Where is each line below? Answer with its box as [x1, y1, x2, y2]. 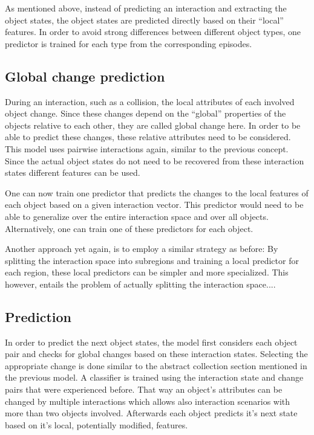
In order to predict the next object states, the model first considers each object [5, 335, 298, 348]
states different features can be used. [5, 166, 140, 179]
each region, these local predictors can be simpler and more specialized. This [5, 266, 289, 279]
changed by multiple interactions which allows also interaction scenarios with [5, 395, 290, 407]
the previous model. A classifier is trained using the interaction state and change [5, 371, 304, 384]
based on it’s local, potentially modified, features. [5, 418, 188, 431]
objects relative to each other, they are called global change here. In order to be [5, 118, 301, 131]
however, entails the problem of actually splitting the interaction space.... [5, 277, 276, 290]
